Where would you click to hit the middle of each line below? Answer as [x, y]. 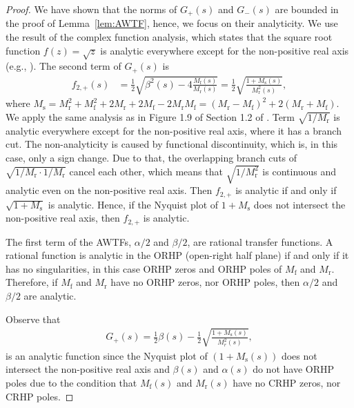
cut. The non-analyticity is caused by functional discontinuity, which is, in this [172, 144]
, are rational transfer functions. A [260, 241]
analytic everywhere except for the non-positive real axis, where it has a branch [174, 130]
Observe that [33, 319]
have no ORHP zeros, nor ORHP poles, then [205, 282]
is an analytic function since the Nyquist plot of [107, 355]
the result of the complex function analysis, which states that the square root [169, 37]
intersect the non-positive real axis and [88, 369]
